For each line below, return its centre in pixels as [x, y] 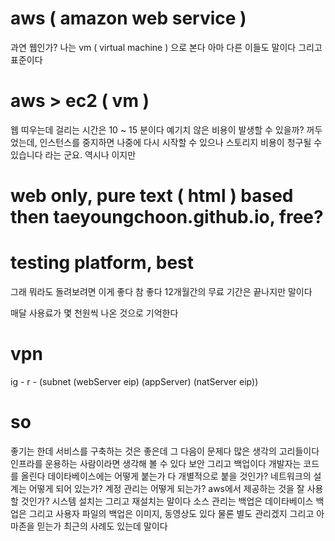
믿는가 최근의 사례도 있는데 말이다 [102, 526]
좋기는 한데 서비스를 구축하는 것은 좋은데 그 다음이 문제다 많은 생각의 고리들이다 [165, 451]
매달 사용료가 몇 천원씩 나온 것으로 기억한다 [94, 313]
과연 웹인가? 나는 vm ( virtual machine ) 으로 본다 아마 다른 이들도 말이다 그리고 [166, 47]
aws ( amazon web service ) [128, 18]
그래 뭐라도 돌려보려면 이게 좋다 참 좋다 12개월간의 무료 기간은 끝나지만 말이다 [161, 291]
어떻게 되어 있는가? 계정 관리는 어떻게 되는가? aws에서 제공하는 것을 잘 [166, 488]
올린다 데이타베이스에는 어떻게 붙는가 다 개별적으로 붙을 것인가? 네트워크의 [166, 476]
